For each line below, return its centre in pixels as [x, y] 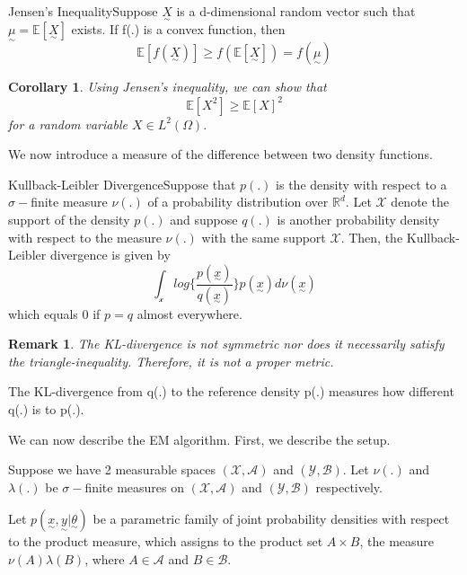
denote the [420, 202]
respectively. [349, 487]
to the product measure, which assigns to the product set [166, 541]
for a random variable [68, 124]
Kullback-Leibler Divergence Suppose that [122, 184]
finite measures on [135, 487]
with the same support [264, 237]
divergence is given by [110, 255]
